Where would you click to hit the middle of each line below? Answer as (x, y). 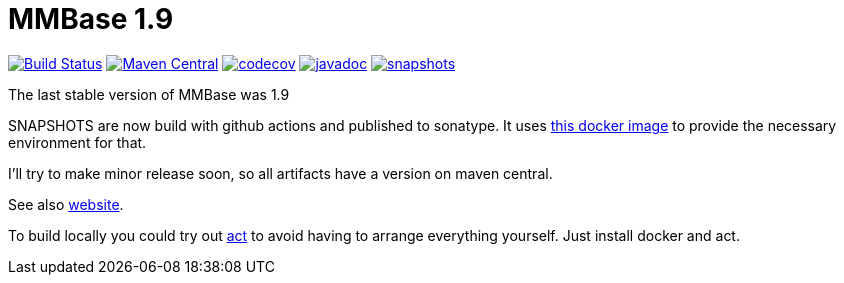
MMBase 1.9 (91, 19)
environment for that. (77, 142)
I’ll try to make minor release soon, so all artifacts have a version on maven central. (280, 173)
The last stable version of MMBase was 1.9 (149, 94)
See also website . (66, 204)
